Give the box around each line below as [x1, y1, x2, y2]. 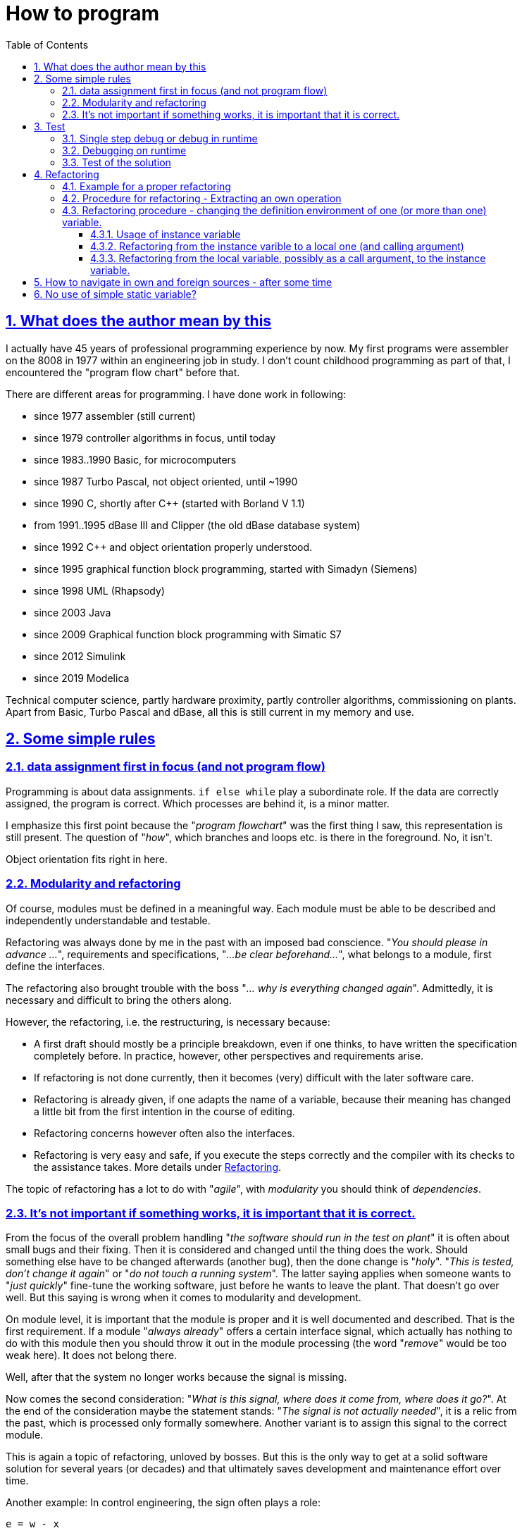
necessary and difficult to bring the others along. [6, 993, 232, 1006]
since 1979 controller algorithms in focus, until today [34, 431, 276, 444]
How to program [6, 1, 159, 25]
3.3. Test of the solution [62, 156, 171, 168]
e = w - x [6, 1518, 59, 1530]
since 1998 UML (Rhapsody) [34, 584, 165, 597]
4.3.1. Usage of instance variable [90, 228, 241, 240]
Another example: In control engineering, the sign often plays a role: [6, 1496, 321, 1509]
